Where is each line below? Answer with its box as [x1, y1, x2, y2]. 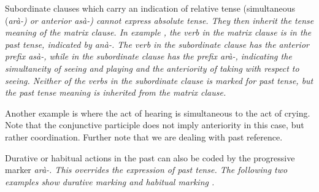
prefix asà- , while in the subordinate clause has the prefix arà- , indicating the [5, 50, 292, 63]
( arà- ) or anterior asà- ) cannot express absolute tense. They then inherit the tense [5, 13, 314, 26]
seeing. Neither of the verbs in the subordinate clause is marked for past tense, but [5, 74, 313, 86]
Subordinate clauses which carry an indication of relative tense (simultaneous [5, 2, 296, 14]
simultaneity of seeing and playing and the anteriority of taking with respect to [5, 61, 299, 74]
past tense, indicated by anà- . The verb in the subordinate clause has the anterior [5, 37, 309, 50]
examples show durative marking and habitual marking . [5, 175, 215, 188]
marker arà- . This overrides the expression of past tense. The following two [5, 163, 288, 176]
